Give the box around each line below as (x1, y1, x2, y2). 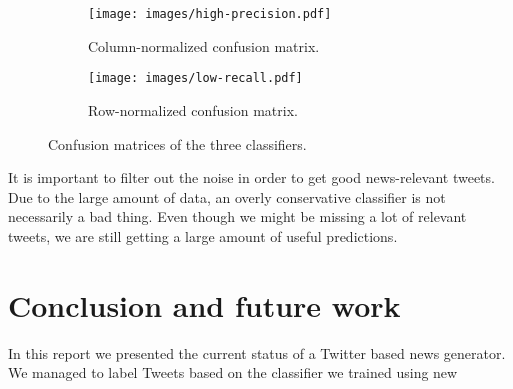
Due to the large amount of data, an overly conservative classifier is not (8, 186, 446, 207)
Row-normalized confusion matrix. (88, 99, 298, 120)
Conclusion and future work (8, 284, 401, 325)
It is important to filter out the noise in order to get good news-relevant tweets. (8, 167, 495, 188)
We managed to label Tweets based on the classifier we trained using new (8, 362, 458, 383)
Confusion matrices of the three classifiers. (48, 133, 307, 154)
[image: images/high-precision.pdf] (88, 7, 332, 21)
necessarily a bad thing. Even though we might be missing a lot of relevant (8, 206, 467, 227)
